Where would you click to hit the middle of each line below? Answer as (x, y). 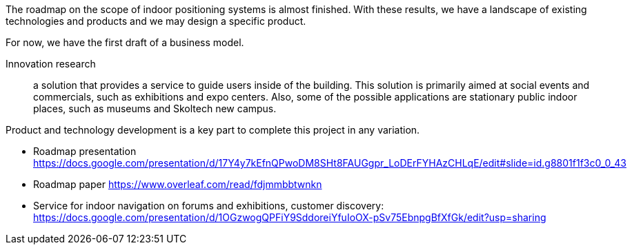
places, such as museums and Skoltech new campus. (155, 108)
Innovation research (51, 64)
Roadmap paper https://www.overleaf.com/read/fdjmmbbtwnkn (178, 184)
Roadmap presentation (85, 151)
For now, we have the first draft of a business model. (125, 42)
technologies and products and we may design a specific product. (156, 21)
